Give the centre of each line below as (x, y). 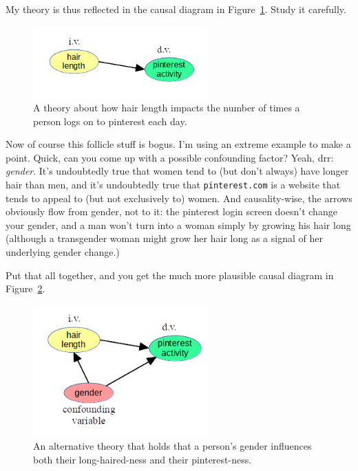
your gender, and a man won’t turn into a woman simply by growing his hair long (178, 224)
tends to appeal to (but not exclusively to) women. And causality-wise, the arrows (179, 198)
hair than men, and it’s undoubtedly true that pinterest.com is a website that (173, 184)
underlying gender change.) (63, 251)
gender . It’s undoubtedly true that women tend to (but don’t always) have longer (177, 171)
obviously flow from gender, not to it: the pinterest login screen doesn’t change (171, 211)
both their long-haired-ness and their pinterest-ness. (143, 459)
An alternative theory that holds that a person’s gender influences (172, 446)
